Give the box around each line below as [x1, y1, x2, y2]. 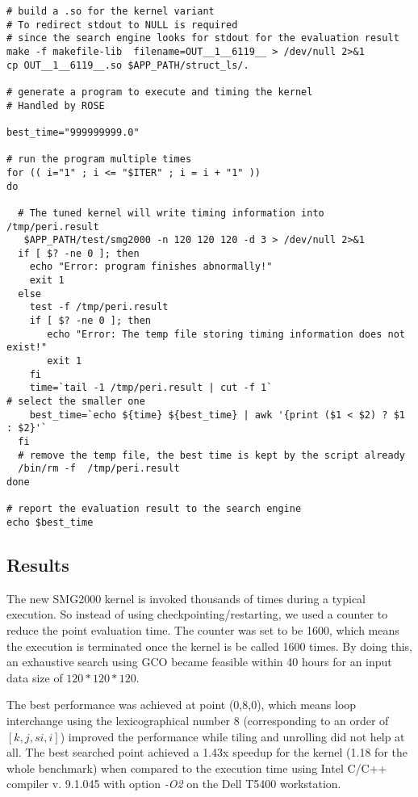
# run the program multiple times [6, 153, 192, 166]
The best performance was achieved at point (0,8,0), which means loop [6, 696, 357, 713]
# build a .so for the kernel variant [6, 6, 215, 17]
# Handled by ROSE [6, 99, 105, 111]
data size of [6, 669, 63, 686]
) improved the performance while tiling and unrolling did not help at [60, 728, 405, 745]
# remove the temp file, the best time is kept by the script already [18, 449, 405, 461]
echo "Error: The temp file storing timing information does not [47, 328, 405, 340]
